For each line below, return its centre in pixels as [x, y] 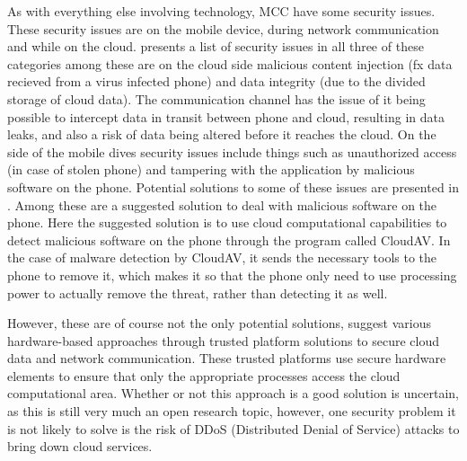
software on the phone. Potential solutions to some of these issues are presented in [233, 186]
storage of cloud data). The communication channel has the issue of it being [216, 98]
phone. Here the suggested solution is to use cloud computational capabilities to [227, 222]
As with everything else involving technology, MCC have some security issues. [221, 11]
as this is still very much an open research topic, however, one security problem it [232, 411]
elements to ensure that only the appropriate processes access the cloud [204, 375]
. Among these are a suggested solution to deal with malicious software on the [222, 204]
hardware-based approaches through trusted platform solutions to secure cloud [224, 340]
